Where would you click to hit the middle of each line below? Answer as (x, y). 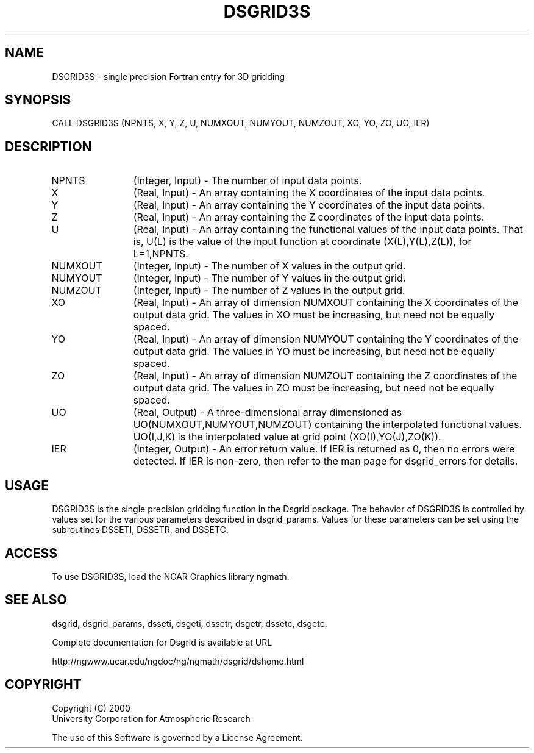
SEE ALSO (36, 600)
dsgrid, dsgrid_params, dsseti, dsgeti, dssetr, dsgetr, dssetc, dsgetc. (190, 623)
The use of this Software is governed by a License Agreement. (177, 737)
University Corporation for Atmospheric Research (151, 718)
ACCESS (31, 553)
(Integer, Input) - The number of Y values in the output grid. (269, 278)
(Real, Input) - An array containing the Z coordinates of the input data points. (309, 217)
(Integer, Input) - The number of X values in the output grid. (269, 266)
